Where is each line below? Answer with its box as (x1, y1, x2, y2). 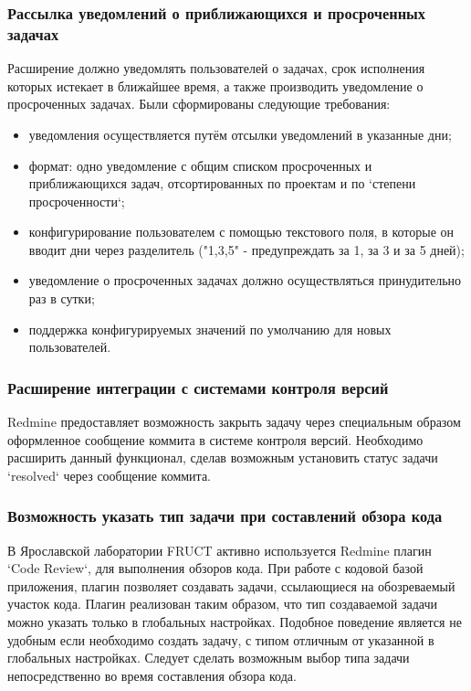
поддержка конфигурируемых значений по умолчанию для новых (28, 319, 392, 338)
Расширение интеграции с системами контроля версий (7, 376, 389, 399)
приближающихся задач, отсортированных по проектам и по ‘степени (28, 174, 416, 193)
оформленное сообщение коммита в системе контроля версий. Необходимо (7, 430, 424, 449)
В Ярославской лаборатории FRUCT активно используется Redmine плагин (7, 540, 432, 559)
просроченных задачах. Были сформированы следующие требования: (7, 94, 391, 113)
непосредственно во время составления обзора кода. (7, 665, 297, 685)
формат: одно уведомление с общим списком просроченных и (28, 155, 372, 175)
